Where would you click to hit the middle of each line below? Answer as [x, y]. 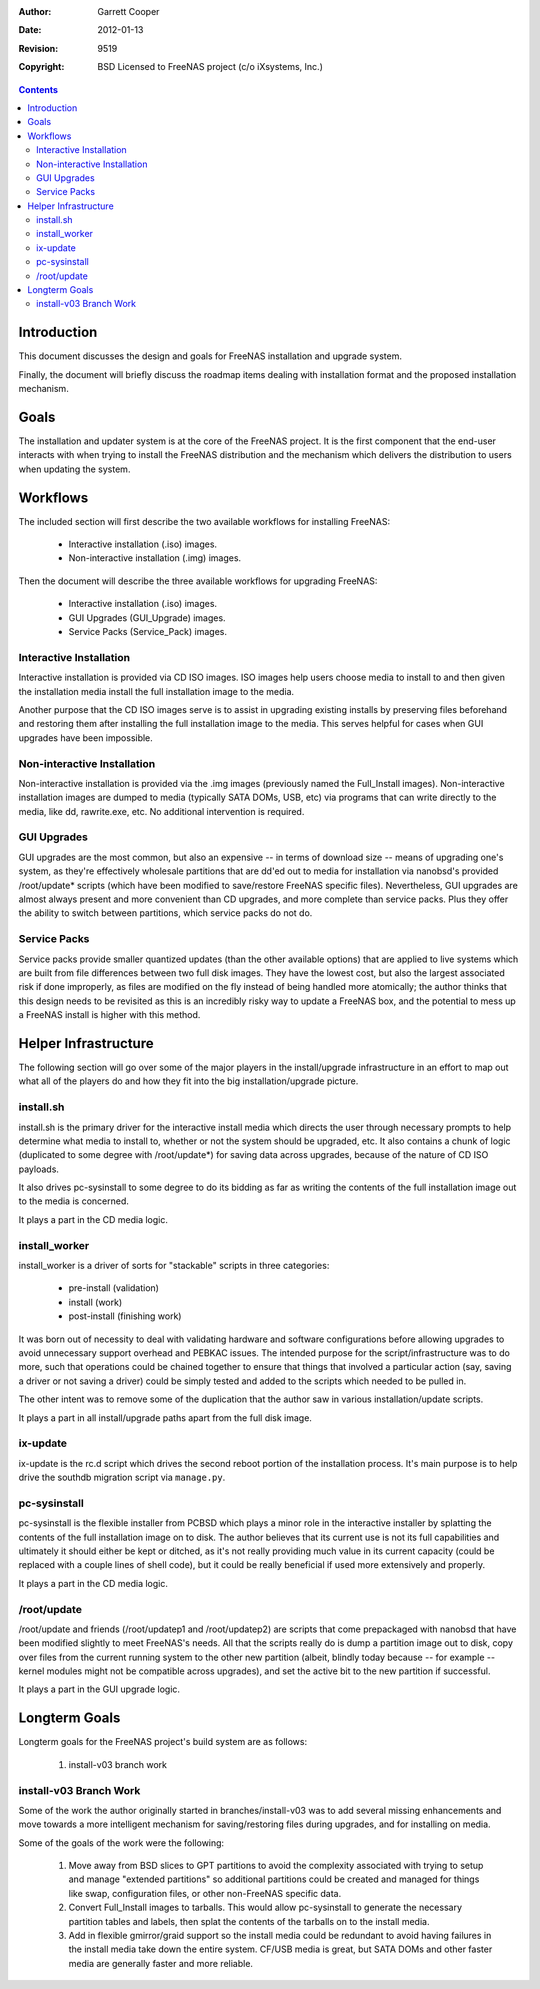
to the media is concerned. [73, 1201]
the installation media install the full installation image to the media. [156, 691]
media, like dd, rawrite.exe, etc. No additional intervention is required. [161, 811]
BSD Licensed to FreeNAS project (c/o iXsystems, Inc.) [210, 67]
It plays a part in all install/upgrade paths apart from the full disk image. [165, 1417]
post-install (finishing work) [125, 1316]
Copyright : [41, 67]
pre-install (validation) [114, 1288]
